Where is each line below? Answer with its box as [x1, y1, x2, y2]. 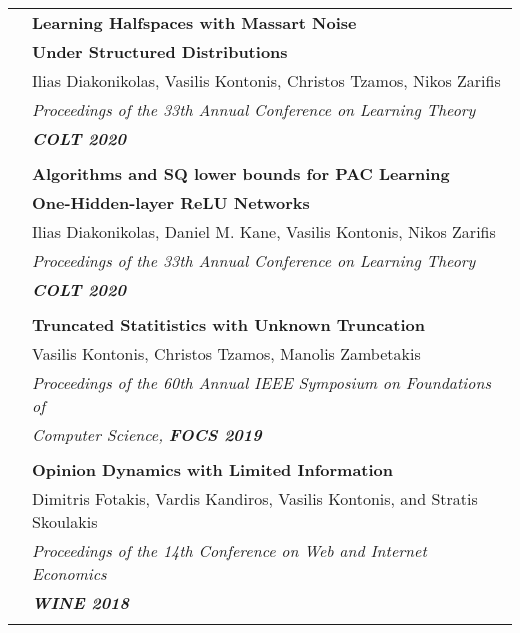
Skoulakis [32, 510, 98, 533]
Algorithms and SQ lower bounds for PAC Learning [32, 162, 450, 185]
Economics [32, 562, 107, 585]
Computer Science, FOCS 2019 [32, 423, 262, 446]
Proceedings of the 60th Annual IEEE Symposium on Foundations [32, 371, 491, 394]
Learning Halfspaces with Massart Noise [32, 11, 357, 34]
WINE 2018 [32, 591, 130, 614]
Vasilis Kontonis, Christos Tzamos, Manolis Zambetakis [32, 342, 421, 365]
